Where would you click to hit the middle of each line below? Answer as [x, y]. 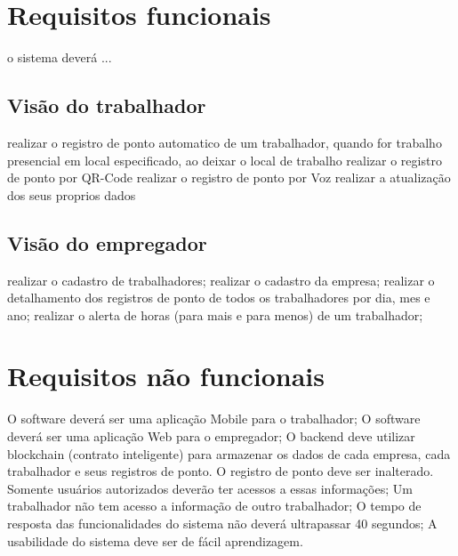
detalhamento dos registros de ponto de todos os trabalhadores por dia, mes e [219, 298]
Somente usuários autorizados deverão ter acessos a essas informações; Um [210, 488]
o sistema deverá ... [60, 57]
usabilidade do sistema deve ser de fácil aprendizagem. [155, 540]
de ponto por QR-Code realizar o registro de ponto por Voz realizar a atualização [229, 177]
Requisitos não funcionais [166, 376]
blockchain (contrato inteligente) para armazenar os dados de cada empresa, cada [229, 453]
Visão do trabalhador [107, 105]
